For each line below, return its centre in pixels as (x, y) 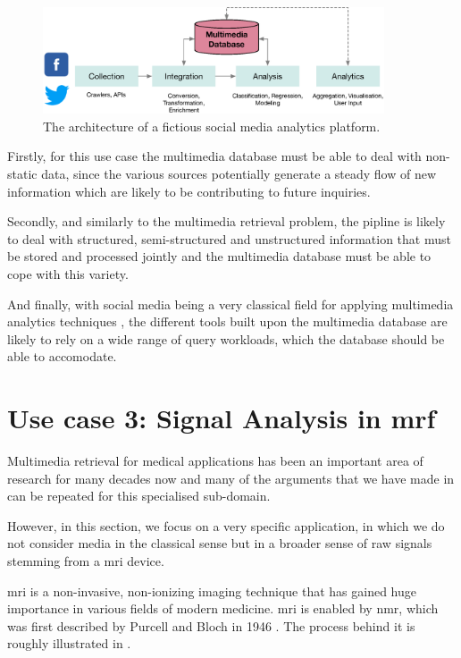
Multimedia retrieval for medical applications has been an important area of (215, 461)
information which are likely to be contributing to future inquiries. (189, 191)
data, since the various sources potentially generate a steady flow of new (239, 174)
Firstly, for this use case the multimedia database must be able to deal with (214, 156)
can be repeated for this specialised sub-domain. (139, 496)
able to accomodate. (62, 356)
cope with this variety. (68, 273)
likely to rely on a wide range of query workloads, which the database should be (226, 338)
